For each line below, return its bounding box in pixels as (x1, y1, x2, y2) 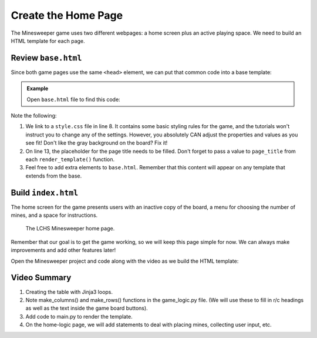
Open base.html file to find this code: (26, 96, 120, 103)
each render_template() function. (25, 156, 115, 163)
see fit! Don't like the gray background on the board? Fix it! (25, 139, 168, 146)
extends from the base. (25, 172, 82, 179)
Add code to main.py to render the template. (25, 313, 133, 320)
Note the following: (11, 112, 57, 119)
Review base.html (11, 53, 82, 63)
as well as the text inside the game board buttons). (25, 304, 148, 312)
